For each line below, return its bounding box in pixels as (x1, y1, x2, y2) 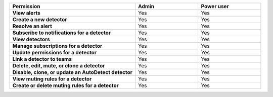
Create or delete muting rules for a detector (12, 82, 119, 89)
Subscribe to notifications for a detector (12, 29, 111, 36)
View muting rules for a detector (12, 75, 92, 82)
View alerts (12, 10, 40, 16)
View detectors (12, 36, 50, 43)
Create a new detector (12, 16, 67, 23)
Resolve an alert (12, 23, 53, 30)
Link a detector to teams (12, 56, 72, 62)
